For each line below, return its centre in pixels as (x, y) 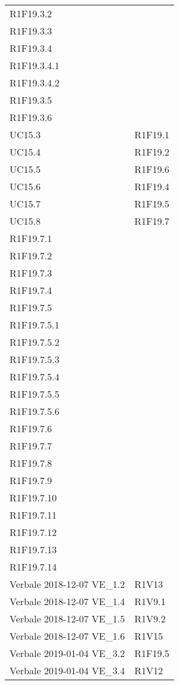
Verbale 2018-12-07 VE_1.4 (67, 601)
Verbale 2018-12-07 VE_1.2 (67, 584)
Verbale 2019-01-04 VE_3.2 (67, 653)
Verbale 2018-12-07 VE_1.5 (67, 619)
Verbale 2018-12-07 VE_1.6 (67, 636)
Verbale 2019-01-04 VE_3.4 (67, 670)
